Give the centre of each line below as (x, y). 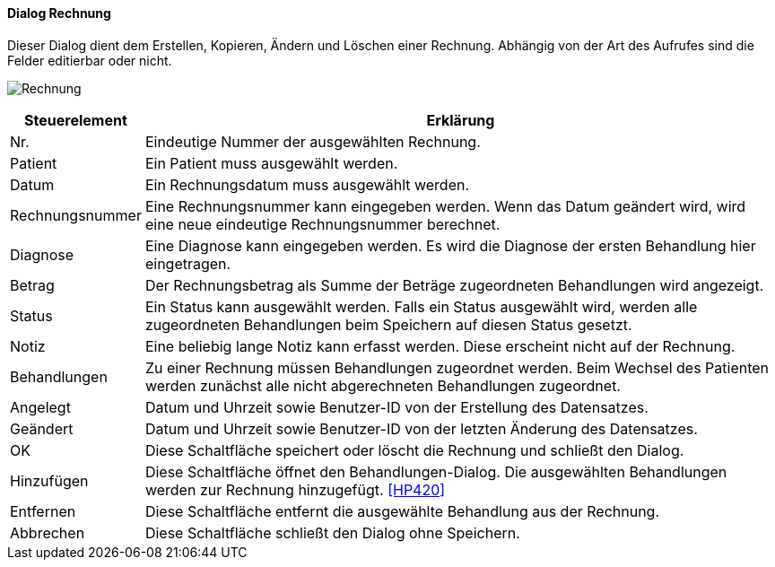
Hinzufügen (49, 480)
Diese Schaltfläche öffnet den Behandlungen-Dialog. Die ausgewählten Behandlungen (436, 471)
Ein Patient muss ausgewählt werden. (271, 163)
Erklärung (461, 120)
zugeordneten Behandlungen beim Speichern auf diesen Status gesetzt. (388, 324)
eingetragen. (188, 263)
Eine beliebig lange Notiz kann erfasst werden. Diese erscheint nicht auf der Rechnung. (440, 346)
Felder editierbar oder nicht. (90, 60)
